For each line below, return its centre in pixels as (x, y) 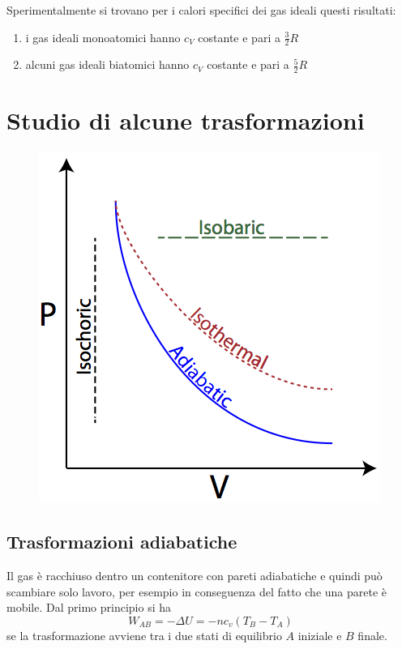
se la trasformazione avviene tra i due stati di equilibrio (144, 635)
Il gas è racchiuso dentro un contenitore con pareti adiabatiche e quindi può (195, 576)
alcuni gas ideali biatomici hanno (107, 64)
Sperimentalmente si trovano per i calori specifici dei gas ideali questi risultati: (201, 10)
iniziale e (320, 635)
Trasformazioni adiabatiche (122, 542)
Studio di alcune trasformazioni (186, 120)
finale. (372, 635)
